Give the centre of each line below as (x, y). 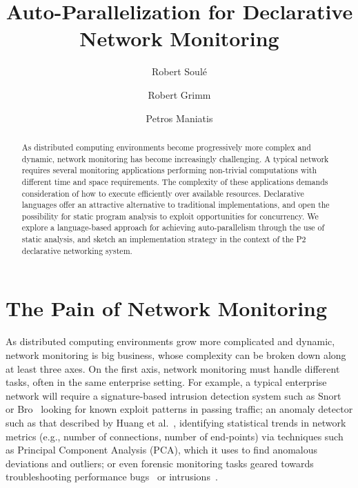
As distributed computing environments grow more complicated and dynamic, (170, 341)
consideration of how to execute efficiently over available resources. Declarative (163, 193)
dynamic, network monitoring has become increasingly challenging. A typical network (175, 158)
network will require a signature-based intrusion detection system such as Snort (173, 395)
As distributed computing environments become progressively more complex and (166, 147)
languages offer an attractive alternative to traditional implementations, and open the (176, 205)
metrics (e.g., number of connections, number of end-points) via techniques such (175, 436)
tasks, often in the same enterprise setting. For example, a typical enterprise (166, 382)
